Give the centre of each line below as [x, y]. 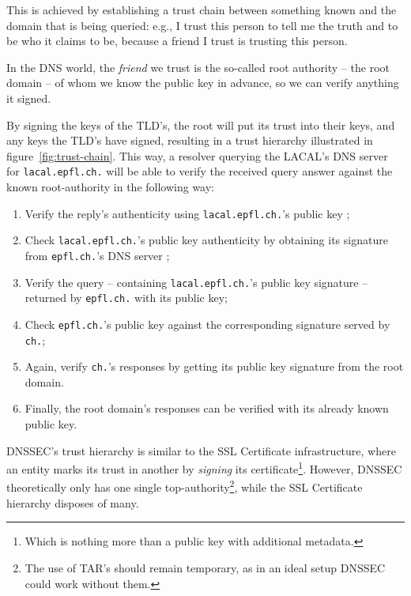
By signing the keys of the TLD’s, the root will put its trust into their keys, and [201, 124]
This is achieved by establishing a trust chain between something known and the [202, 9]
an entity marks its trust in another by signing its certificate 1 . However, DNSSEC [204, 468]
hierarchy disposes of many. [73, 502]
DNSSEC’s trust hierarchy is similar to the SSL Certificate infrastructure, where [201, 450]
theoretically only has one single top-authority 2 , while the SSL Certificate [185, 486]
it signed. [29, 98]
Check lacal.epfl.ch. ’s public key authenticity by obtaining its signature [206, 240]
